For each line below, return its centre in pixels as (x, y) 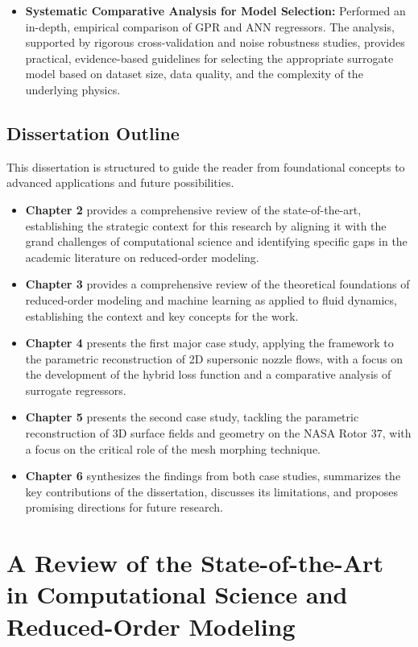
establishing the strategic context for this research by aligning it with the (206, 225)
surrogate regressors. (76, 390)
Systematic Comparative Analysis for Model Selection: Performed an (215, 10)
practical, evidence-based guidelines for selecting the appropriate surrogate (209, 58)
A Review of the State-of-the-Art (195, 563)
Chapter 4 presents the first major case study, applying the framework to (209, 343)
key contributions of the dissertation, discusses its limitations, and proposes (211, 491)
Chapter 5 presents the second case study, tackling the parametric (192, 417)
